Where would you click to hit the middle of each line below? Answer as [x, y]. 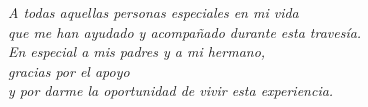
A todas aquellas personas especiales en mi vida [153, 12]
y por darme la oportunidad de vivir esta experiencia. [171, 90]
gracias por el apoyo [69, 70]
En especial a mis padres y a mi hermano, [137, 51]
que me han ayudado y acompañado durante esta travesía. [185, 31]
